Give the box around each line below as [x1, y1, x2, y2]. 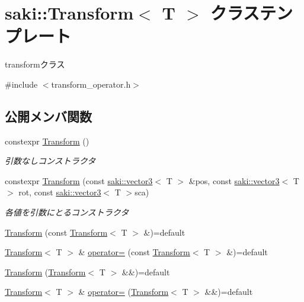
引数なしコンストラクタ [5, 155, 96, 167]
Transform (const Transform [5, 226, 108, 238]
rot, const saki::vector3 [18, 186, 101, 198]
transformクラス [5, 58, 65, 70]
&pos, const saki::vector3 [188, 174, 280, 187]
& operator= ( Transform [78, 285, 169, 298]
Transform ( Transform [5, 265, 86, 278]
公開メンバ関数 [5, 107, 92, 125]
